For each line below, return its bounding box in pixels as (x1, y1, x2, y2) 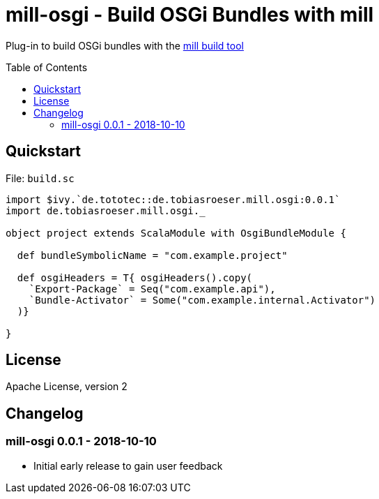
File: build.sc (6, 172, 75, 184)
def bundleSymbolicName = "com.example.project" (17, 249, 288, 261)
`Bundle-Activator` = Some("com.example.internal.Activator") (29, 294, 376, 306)
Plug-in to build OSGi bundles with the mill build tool (6, 39, 244, 52)
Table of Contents (6, 61, 88, 73)
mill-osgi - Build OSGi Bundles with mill (6, 3, 374, 27)
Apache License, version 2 (6, 380, 127, 393)
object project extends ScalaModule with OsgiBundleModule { (6, 227, 346, 239)
